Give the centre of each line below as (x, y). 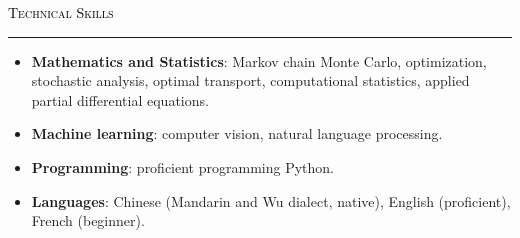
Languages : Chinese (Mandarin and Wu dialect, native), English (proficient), (271, 200)
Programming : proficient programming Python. (182, 166)
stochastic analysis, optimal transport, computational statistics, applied (250, 80)
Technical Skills (61, 12)
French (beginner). (88, 220)
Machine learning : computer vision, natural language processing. (237, 133)
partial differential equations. (120, 99)
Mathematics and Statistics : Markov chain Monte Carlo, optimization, (259, 60)
